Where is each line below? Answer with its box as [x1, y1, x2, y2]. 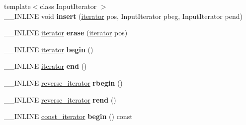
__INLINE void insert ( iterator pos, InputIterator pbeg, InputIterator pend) [4, 10, 243, 21]
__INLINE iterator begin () [4, 44, 93, 54]
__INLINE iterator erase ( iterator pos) [4, 27, 128, 38]
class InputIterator [40, 1, 97, 11]
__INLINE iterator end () [4, 61, 87, 71]
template [4, 1, 31, 11]
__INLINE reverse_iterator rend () [4, 94, 116, 105]
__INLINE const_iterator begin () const [4, 111, 133, 122]
